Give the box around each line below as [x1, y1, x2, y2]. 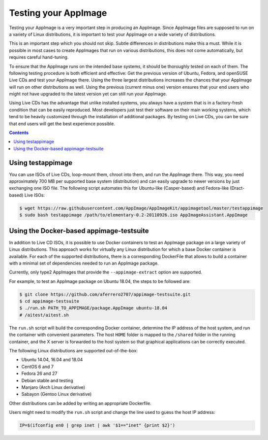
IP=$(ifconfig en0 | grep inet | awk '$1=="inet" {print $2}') [19, 423, 176, 428]
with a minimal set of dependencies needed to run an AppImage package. [9, 260, 159, 266]
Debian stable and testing [21, 377, 73, 383]
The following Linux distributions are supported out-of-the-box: [9, 348, 138, 354]
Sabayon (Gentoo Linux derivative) [21, 391, 92, 397]
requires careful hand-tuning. [9, 54, 69, 60]
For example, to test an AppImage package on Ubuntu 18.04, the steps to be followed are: [9, 278, 191, 284]
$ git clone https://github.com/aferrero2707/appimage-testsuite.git [19, 291, 191, 297]
